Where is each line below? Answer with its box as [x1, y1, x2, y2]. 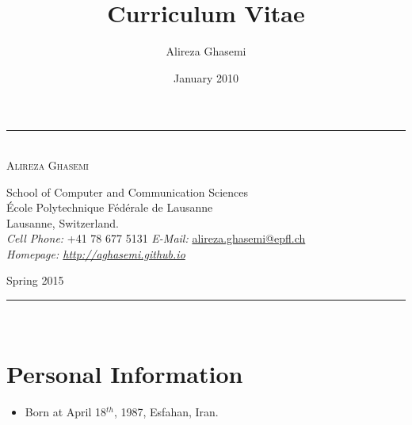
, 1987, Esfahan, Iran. [113, 403, 219, 419]
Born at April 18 [25, 403, 106, 419]
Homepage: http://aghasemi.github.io [6, 245, 185, 262]
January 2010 [174, 69, 238, 86]
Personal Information [6, 357, 243, 389]
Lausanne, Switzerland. [6, 214, 119, 231]
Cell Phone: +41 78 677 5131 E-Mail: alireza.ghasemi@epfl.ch [6, 230, 306, 247]
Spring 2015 [6, 272, 64, 289]
